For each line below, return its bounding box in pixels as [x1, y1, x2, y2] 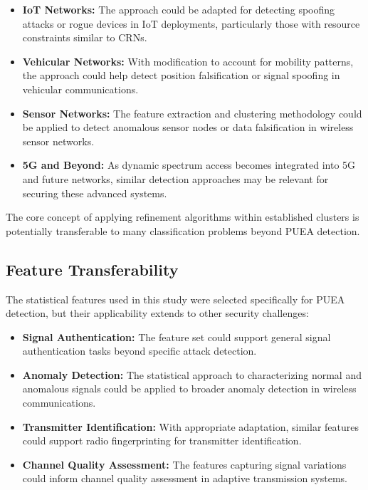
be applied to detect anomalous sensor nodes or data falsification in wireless [22, 120, 354, 135]
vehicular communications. [22, 81, 139, 96]
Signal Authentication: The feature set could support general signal [22, 329, 331, 344]
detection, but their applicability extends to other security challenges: [6, 306, 309, 320]
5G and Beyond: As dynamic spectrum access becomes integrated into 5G [22, 157, 356, 172]
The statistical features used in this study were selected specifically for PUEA [6, 291, 345, 306]
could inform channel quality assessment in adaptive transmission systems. [22, 471, 348, 486]
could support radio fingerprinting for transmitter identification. [22, 433, 302, 448]
